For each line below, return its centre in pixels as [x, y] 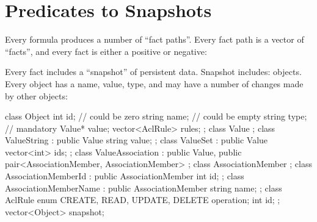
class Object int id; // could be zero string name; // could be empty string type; [156, 116]
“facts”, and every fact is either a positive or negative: [106, 51]
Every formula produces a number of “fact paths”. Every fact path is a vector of [155, 39]
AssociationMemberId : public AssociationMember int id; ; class [125, 176]
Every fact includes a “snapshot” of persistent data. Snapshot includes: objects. [153, 72]
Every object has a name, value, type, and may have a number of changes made [154, 83]
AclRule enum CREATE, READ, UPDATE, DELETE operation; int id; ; [143, 200]
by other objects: [36, 95]
